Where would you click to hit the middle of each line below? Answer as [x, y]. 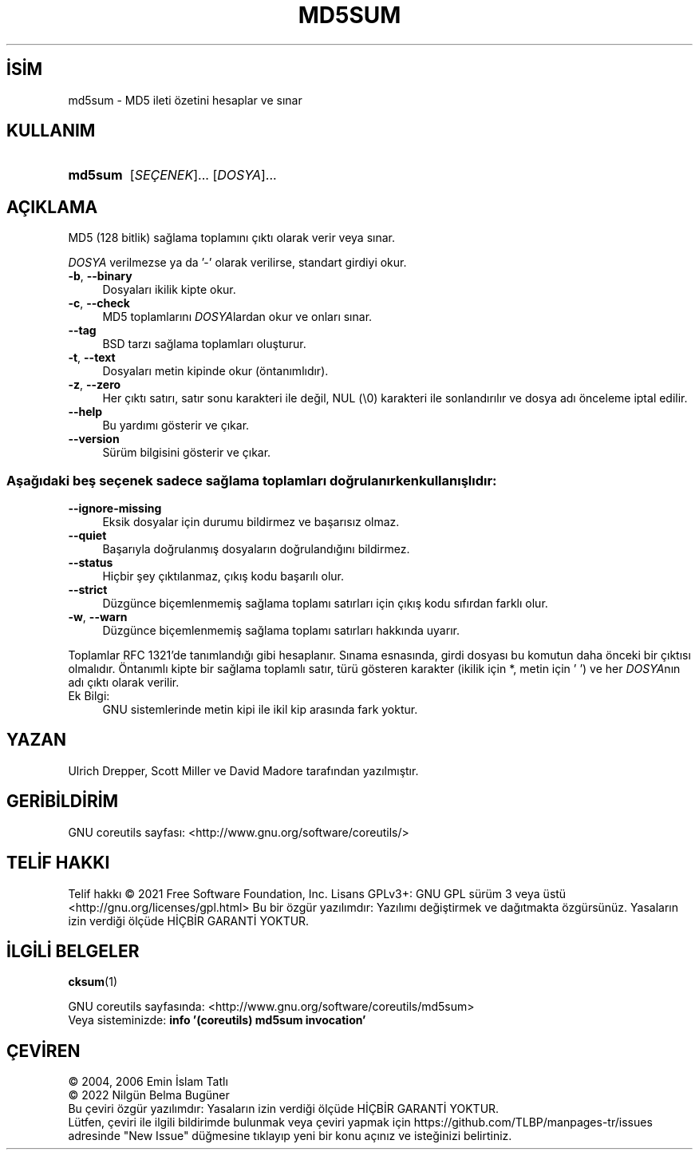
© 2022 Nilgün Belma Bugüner [149, 1095]
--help [85, 412]
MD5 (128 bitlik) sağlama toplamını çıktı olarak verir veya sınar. [232, 238]
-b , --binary [100, 276]
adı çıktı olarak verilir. [124, 683]
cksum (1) [93, 982]
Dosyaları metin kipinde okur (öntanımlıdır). [215, 371]
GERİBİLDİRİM [63, 802]
